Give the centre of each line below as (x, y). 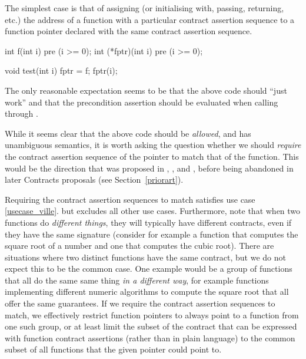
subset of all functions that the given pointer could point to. (113, 349)
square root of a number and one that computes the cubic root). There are (139, 246)
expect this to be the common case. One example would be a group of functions (149, 269)
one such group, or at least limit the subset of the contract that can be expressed (151, 326)
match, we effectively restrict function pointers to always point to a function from (152, 314)
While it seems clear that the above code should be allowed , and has (128, 133)
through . (21, 113)
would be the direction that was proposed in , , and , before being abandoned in (149, 168)
